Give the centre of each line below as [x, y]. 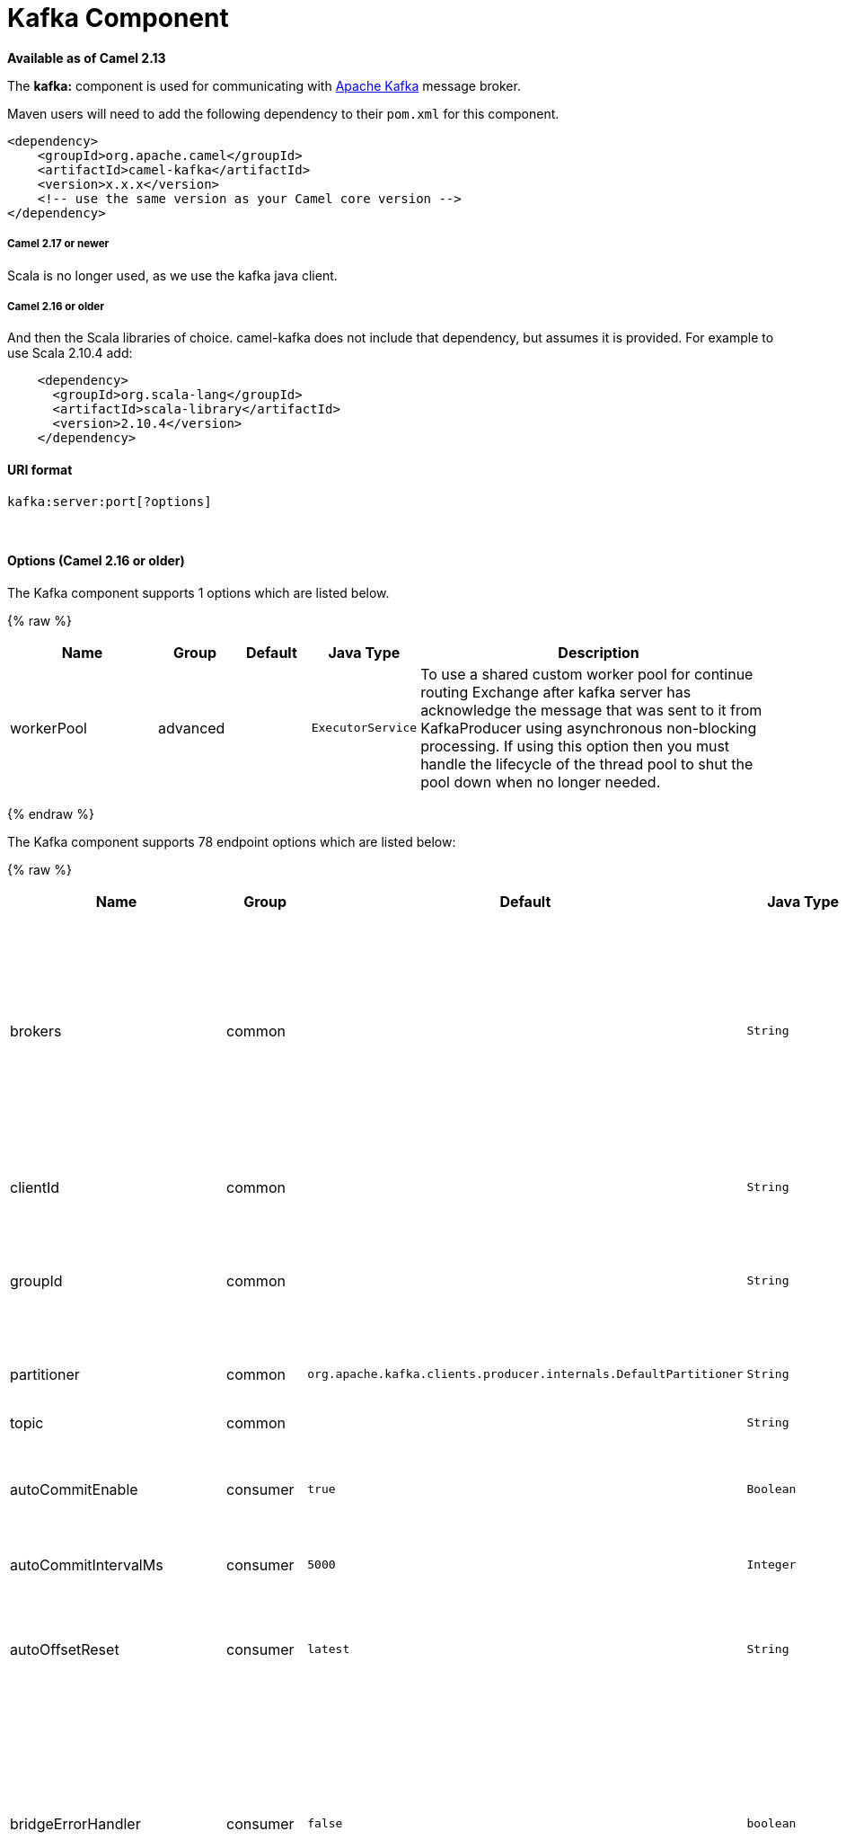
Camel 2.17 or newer [58, 244]
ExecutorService [364, 728]
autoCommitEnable [74, 1489]
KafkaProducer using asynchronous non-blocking [589, 728]
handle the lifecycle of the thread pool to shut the [587, 764]
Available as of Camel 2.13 [87, 58]
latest [329, 1649]
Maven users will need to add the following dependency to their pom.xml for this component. [283, 113]
